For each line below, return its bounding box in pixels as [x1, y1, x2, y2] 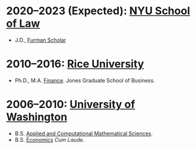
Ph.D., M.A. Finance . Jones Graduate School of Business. [14, 77, 156, 84]
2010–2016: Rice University [6, 58, 144, 71]
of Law [6, 17, 40, 30]
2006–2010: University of [6, 98, 135, 111]
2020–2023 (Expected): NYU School [6, 4, 190, 18]
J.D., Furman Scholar [14, 36, 67, 43]
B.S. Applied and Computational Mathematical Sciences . [14, 129, 153, 137]
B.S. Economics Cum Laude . [14, 136, 85, 143]
